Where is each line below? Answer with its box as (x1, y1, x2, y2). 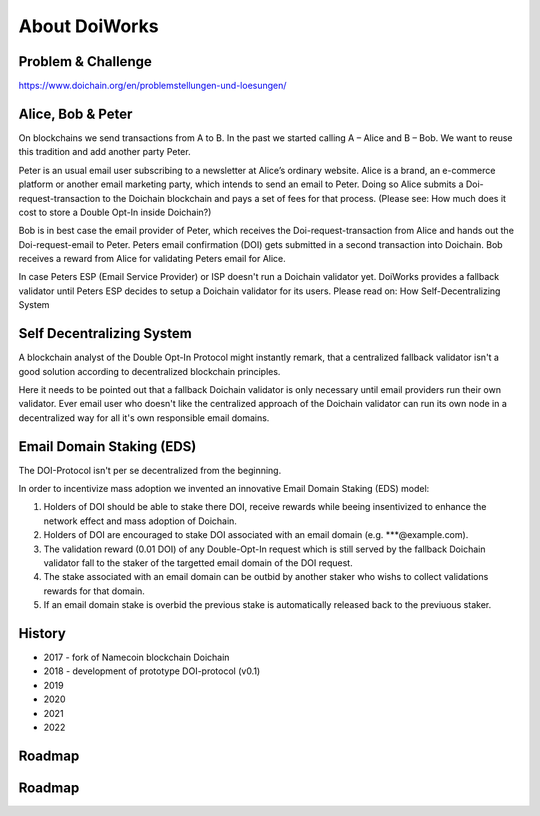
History (18, 625, 67, 642)
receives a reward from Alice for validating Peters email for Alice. (18, 253, 287, 265)
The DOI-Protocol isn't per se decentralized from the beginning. (18, 464, 282, 476)
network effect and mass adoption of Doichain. (43, 515, 237, 527)
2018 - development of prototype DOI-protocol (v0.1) (43, 665, 261, 677)
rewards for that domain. (43, 585, 145, 597)
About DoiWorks (18, 15, 159, 37)
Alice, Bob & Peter (18, 105, 133, 122)
